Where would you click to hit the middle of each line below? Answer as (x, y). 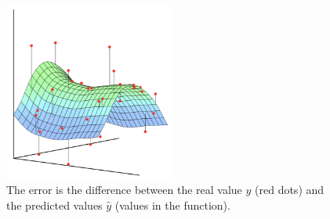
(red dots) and (290, 190)
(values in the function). (172, 205)
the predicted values (54, 205)
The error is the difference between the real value (124, 190)
